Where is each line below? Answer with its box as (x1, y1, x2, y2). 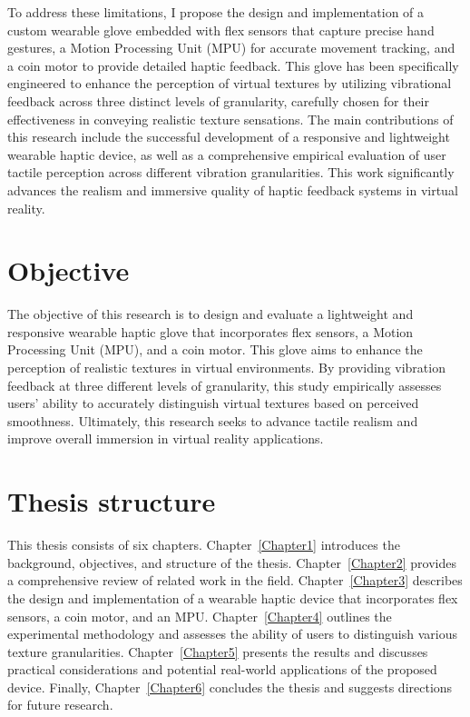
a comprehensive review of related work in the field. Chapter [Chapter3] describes (7, 571, 463, 590)
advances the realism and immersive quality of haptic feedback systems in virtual (7, 180, 458, 199)
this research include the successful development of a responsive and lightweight (7, 127, 450, 146)
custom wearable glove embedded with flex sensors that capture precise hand (7, 20, 435, 39)
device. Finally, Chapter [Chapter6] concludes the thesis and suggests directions (7, 677, 453, 696)
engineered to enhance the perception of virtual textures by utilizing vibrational (7, 74, 452, 93)
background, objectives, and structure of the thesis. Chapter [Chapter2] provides (7, 553, 456, 572)
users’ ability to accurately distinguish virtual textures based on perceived (7, 393, 419, 413)
